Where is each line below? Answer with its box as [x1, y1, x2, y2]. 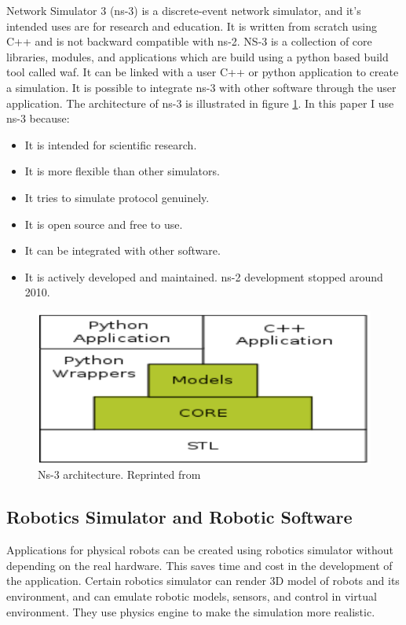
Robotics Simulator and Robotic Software [6, 505, 353, 529]
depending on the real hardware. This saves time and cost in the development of [6, 557, 393, 573]
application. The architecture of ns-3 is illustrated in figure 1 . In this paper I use [6, 94, 394, 111]
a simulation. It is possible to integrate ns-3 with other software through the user [6, 79, 397, 95]
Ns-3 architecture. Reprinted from [38, 466, 201, 483]
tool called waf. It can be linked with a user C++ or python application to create [6, 64, 399, 80]
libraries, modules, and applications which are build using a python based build [6, 48, 389, 64]
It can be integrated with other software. [24, 242, 221, 259]
